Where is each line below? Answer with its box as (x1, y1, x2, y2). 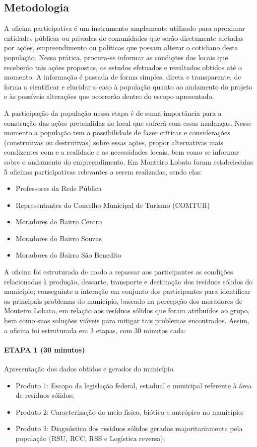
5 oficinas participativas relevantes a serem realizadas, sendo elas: (4, 166, 202, 177)
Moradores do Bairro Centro (15, 216, 102, 227)
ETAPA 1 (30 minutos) (4, 344, 85, 355)
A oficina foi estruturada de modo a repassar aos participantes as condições (4, 267, 233, 277)
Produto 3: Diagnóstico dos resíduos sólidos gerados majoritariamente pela (15, 423, 243, 434)
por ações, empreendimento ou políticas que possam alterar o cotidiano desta (4, 42, 238, 53)
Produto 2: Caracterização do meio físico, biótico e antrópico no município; (15, 406, 244, 417)
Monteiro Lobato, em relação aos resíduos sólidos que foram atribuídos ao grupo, (4, 305, 250, 316)
